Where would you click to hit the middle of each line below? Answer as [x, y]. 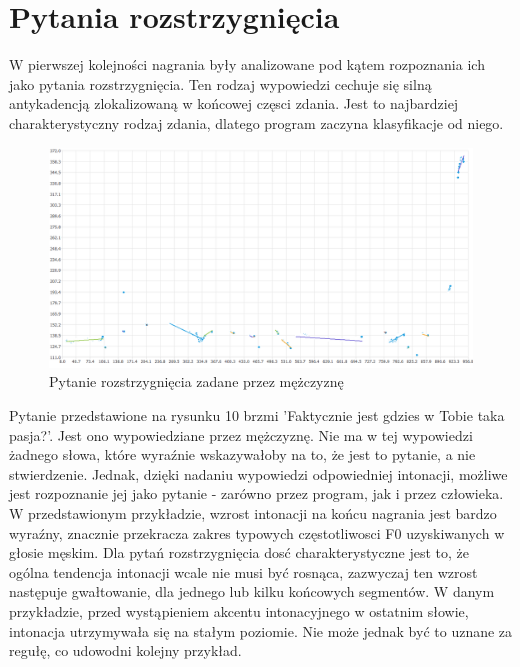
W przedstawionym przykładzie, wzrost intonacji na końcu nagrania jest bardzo [253, 512]
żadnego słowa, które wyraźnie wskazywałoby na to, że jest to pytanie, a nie [242, 454]
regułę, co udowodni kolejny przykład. [125, 650]
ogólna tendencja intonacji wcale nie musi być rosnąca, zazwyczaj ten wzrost [243, 571]
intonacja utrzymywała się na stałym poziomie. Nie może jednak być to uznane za [261, 630]
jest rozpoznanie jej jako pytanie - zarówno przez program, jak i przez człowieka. [256, 493]
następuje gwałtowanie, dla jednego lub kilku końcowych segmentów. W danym [252, 591]
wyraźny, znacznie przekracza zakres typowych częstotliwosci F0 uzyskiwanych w [257, 532]
